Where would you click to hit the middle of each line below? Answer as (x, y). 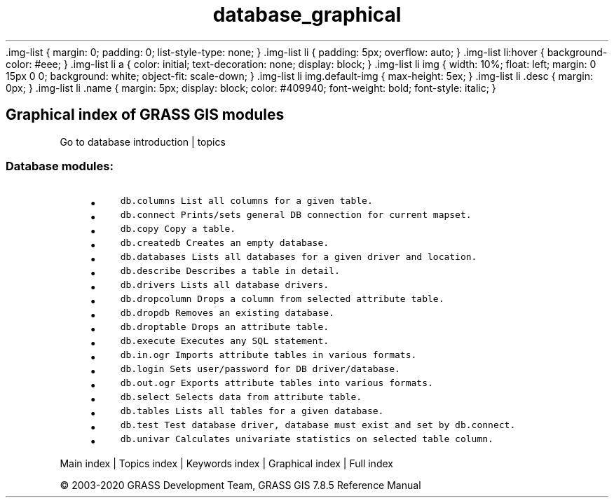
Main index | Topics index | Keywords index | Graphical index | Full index (226, 464)
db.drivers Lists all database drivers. (225, 285)
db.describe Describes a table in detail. (230, 271)
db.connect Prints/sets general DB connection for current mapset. (296, 215)
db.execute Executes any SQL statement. (225, 341)
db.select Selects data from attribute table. (241, 397)
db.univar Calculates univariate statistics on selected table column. (307, 439)
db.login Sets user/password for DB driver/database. (260, 369)
